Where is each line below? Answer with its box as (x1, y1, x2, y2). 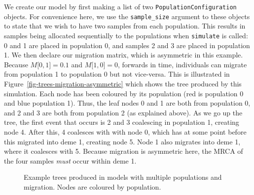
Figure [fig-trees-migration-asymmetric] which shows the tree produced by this (4, 78, 242, 88)
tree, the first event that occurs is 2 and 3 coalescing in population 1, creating (4, 117, 239, 127)
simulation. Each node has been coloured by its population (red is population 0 (4, 88, 244, 98)
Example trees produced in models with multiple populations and (24, 172, 222, 182)
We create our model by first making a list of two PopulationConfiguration (4, 1, 237, 11)
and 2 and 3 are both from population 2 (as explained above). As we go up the (4, 107, 243, 117)
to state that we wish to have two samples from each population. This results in (4, 21, 246, 31)
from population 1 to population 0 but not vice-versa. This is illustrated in (4, 69, 230, 79)
